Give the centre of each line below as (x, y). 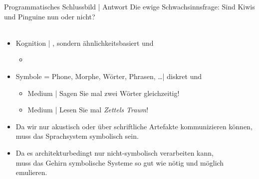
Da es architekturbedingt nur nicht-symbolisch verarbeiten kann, (115, 152)
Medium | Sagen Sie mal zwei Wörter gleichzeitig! (104, 93)
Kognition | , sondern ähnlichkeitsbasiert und (85, 43)
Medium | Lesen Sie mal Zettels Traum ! (88, 110)
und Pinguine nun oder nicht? (50, 16)
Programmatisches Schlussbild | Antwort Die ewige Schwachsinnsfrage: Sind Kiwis (129, 6)
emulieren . (31, 172)
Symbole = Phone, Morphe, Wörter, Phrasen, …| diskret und (109, 76)
